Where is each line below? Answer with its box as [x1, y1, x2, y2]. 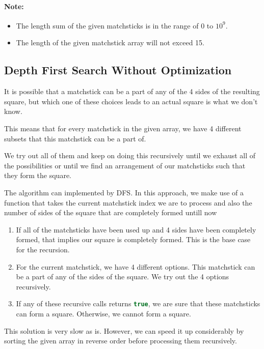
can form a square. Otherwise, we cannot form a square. [16, 308, 191, 318]
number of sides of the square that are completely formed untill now [4, 207, 217, 218]
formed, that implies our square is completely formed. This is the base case [16, 234, 251, 245]
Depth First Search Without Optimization [4, 62, 232, 78]
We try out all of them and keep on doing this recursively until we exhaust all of [4, 150, 256, 161]
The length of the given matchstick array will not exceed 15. [16, 37, 204, 48]
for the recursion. [16, 244, 70, 254]
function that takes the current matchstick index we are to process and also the [4, 197, 252, 208]
